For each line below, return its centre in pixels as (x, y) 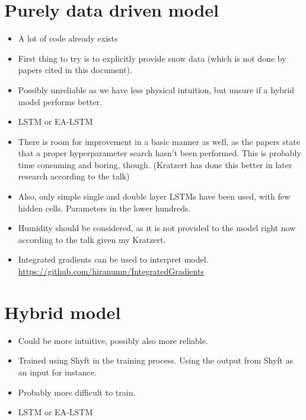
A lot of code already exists (68, 38)
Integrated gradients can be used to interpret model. (113, 259)
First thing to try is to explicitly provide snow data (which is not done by (152, 58)
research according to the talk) (74, 176)
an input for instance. (57, 372)
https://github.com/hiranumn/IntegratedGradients (111, 271)
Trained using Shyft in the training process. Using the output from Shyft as (156, 360)
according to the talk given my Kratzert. (92, 239)
